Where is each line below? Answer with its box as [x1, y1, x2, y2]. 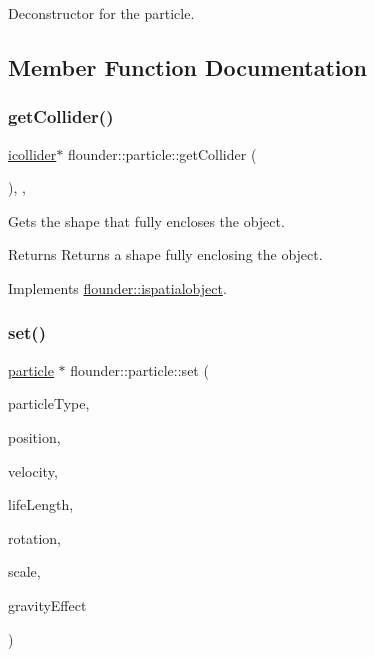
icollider [8, 143, 57, 164]
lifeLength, [8, 494, 74, 515]
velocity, [8, 460, 58, 481]
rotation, [8, 527, 61, 548]
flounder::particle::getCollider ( [67, 143, 257, 164]
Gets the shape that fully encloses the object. [8, 210, 285, 231]
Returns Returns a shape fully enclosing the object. [8, 244, 323, 265]
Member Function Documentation [8, 51, 368, 82]
